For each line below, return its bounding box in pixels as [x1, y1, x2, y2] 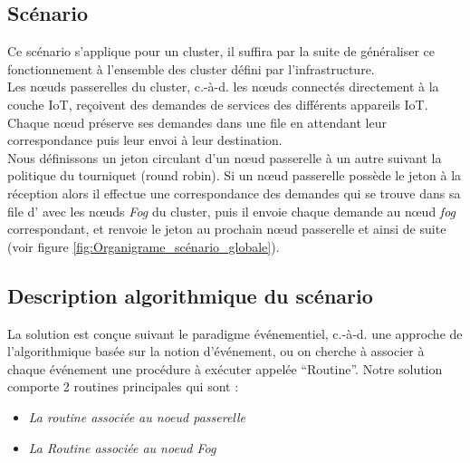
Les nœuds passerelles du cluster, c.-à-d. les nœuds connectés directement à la [7, 77, 439, 96]
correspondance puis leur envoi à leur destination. [7, 130, 283, 150]
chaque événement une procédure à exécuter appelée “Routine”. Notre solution [7, 359, 443, 378]
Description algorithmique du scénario [7, 281, 373, 309]
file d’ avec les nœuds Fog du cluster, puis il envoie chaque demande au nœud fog [7, 201, 456, 220]
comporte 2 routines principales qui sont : [7, 377, 239, 396]
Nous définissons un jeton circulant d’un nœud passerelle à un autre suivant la [7, 148, 442, 167]
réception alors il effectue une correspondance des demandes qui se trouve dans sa [7, 183, 461, 202]
